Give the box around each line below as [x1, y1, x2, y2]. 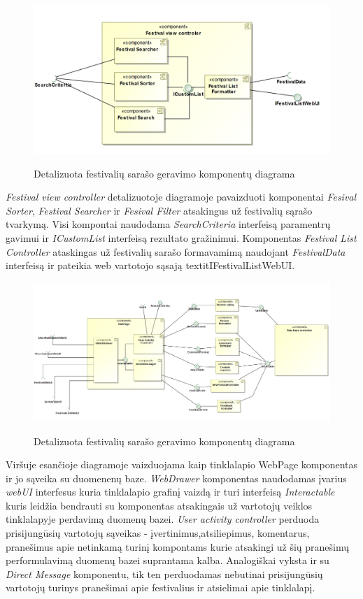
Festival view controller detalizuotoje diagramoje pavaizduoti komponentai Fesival [6, 189, 357, 204]
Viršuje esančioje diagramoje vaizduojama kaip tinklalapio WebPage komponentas [6, 457, 357, 472]
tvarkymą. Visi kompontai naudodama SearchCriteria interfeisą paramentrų [6, 217, 331, 231]
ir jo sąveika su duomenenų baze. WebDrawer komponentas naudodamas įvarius [6, 470, 347, 485]
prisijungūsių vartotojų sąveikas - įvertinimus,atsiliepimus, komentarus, [6, 526, 310, 540]
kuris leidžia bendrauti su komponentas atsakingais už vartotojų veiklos [6, 498, 313, 512]
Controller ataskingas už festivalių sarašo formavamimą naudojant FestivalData [6, 244, 346, 259]
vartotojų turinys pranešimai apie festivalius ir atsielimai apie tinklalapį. [6, 580, 315, 595]
